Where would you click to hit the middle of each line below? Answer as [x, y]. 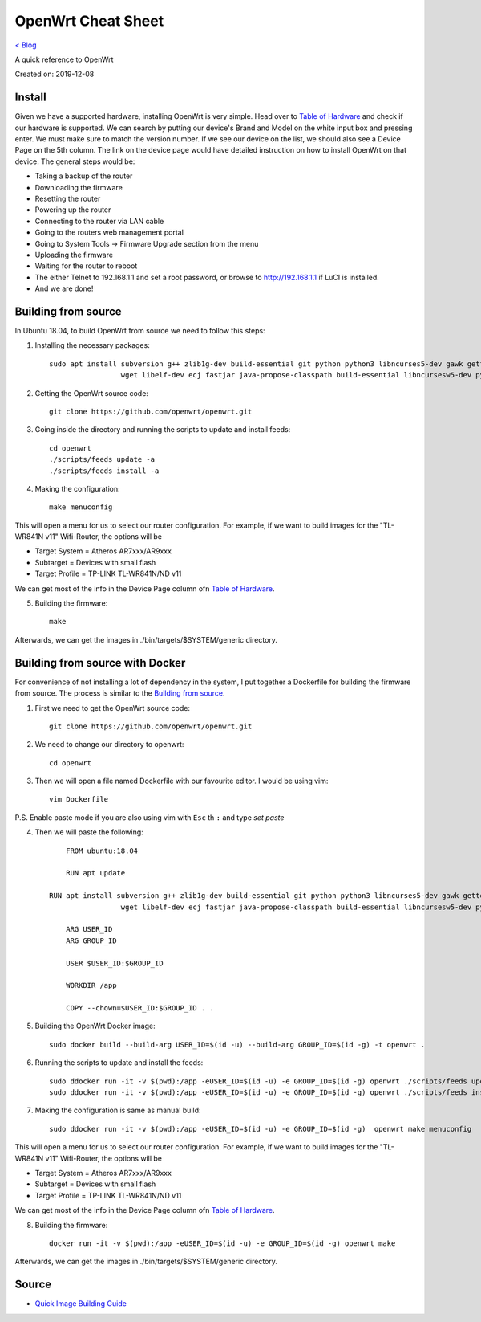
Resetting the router [68, 198]
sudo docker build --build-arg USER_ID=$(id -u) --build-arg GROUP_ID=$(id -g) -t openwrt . [237, 1045]
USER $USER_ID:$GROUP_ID [114, 963]
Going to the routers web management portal [109, 232]
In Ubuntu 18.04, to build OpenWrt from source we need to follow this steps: [140, 330]
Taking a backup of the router [84, 176]
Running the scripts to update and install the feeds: [119, 1063]
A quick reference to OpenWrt [64, 59]
